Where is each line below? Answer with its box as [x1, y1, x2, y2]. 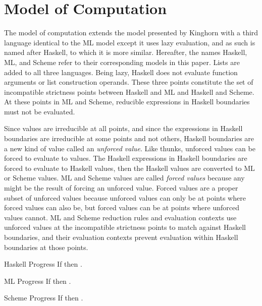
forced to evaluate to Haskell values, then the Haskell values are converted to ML [4, 162, 255, 173]
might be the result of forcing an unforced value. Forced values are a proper [4, 182, 238, 193]
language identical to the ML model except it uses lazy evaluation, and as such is [4, 37, 255, 47]
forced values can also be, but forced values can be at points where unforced [4, 202, 239, 213]
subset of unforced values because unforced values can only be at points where [4, 192, 246, 203]
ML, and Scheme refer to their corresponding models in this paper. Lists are [4, 56, 240, 67]
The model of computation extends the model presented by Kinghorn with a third [4, 27, 258, 38]
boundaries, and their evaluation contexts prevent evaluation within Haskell [4, 232, 238, 242]
